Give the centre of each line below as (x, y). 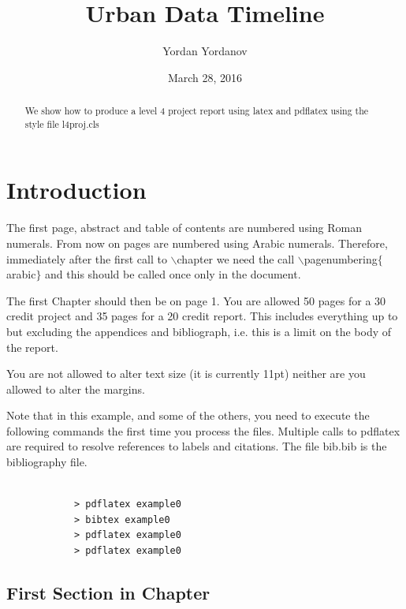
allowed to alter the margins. (76, 389)
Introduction (76, 190)
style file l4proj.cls (62, 123)
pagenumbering (341, 258)
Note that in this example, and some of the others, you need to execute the (188, 415)
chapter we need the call (236, 258)
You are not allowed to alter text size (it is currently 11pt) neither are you (186, 374)
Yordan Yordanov (205, 51)
